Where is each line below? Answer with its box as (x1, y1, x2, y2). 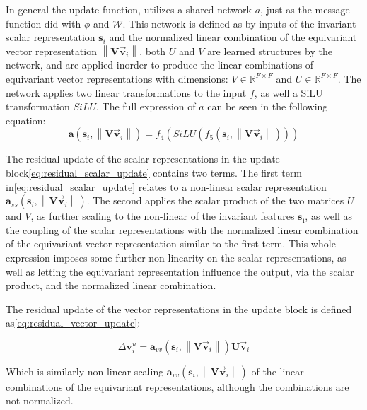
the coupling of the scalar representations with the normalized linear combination (6, 222, 359, 237)
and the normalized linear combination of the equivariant (109, 30, 357, 45)
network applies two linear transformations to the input (6, 85, 247, 100)
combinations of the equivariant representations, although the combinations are (6, 379, 349, 394)
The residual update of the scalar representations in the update (6, 151, 280, 166)
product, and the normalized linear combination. (6, 278, 216, 293)
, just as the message (260, 2, 350, 16)
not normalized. (6, 393, 74, 408)
